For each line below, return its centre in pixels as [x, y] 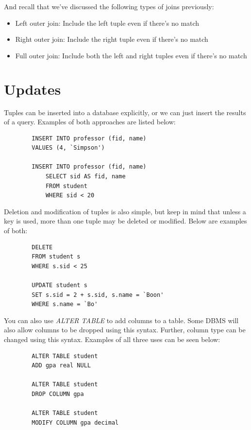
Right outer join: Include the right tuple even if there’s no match [112, 39]
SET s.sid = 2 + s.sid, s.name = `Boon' [98, 295]
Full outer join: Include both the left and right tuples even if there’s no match [131, 55]
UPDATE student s [59, 285]
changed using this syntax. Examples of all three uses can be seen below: [112, 339]
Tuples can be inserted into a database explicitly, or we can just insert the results [125, 112]
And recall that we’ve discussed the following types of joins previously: [109, 6]
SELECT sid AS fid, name [85, 177]
